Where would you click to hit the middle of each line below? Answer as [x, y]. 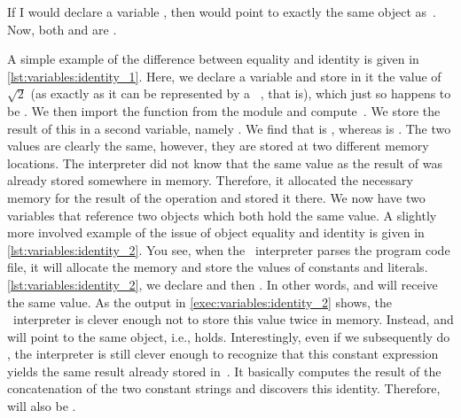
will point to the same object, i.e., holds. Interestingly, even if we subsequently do [229, 336]
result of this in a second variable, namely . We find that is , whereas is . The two [229, 128]
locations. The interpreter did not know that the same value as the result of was [225, 163]
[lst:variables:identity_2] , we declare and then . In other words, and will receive [223, 284]
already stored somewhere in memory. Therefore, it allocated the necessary [210, 180]
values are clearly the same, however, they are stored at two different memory [218, 146]
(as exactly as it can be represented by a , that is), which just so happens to [241, 93]
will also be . [42, 406]
